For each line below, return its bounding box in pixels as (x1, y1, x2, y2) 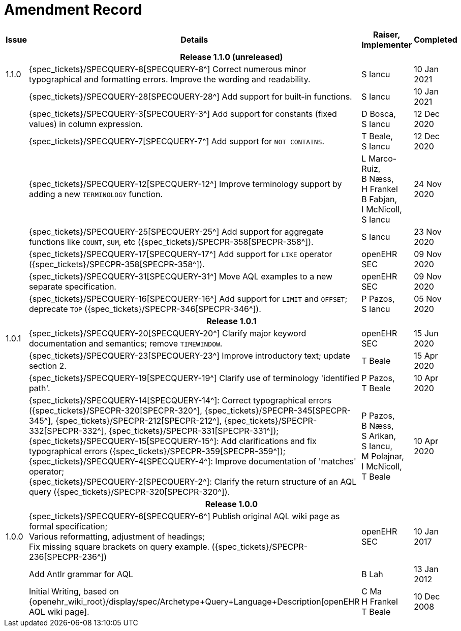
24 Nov (414, 178, 442, 189)
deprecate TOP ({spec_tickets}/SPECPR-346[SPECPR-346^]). (28, 303, 261, 314)
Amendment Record (4, 1, 142, 18)
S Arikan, (361, 430, 396, 441)
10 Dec (414, 591, 440, 602)
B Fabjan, (361, 194, 397, 204)
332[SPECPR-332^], (28, 425, 107, 436)
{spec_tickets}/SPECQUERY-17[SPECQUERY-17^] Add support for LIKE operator (28, 248, 332, 259)
